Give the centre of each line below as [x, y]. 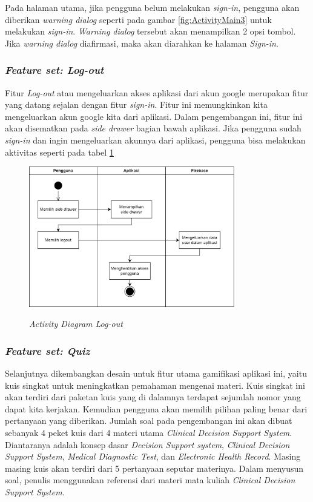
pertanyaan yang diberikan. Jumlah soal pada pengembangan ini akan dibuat [149, 421]
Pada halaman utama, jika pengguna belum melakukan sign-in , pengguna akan [152, 7]
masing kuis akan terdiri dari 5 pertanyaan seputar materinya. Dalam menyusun [154, 468]
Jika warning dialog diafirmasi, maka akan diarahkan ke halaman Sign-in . [142, 43]
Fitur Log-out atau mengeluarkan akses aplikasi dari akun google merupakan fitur [157, 92]
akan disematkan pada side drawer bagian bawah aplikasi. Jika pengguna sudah [153, 128]
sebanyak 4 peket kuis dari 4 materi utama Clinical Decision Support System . [149, 433]
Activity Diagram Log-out [76, 324]
